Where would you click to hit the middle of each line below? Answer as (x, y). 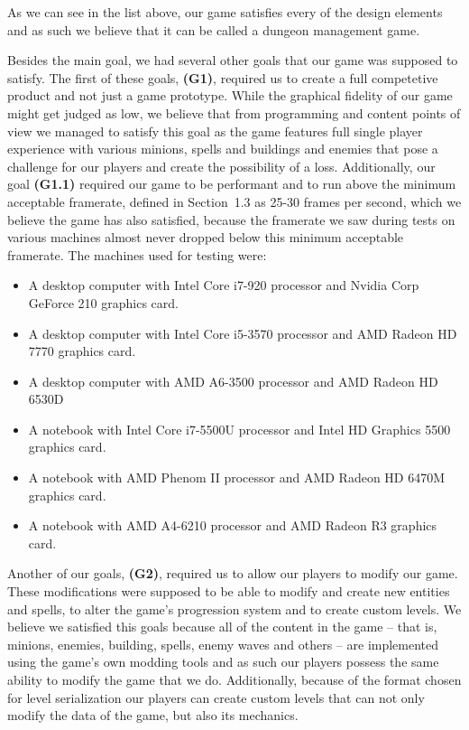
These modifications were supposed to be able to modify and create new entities (229, 591)
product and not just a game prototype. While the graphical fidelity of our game (230, 95)
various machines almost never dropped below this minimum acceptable (206, 237)
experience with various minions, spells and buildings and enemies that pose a (223, 149)
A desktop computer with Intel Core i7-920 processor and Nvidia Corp (224, 285)
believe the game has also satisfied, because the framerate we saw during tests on (231, 219)
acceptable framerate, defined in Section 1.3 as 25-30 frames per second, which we (234, 201)
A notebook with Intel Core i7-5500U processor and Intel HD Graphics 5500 (239, 429)
